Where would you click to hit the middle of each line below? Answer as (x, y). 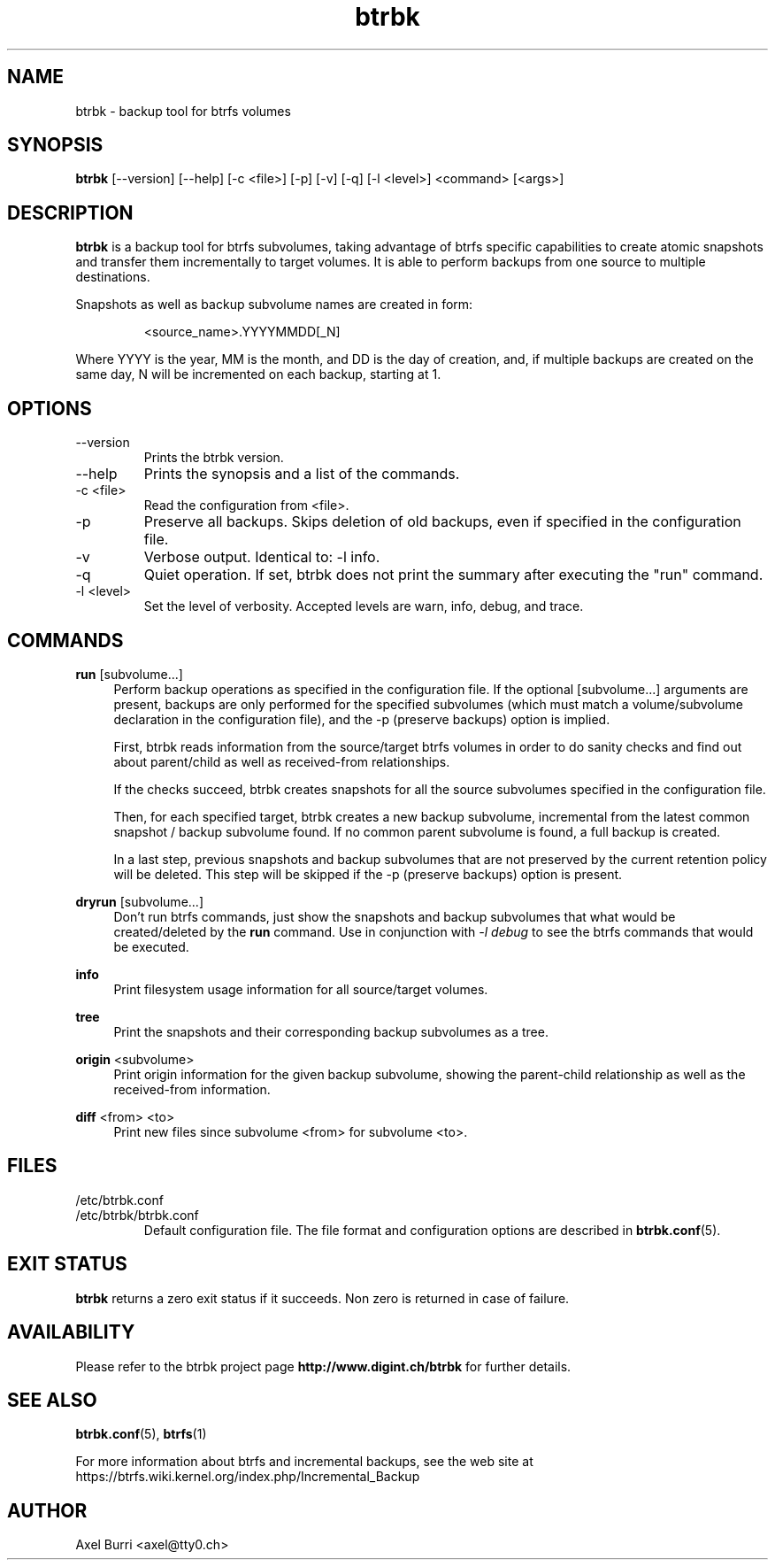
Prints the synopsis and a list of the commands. (302, 474)
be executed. (151, 946)
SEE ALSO (52, 1400)
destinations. (113, 277)
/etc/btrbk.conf (119, 1200)
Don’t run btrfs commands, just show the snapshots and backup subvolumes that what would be (395, 916)
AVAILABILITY (71, 1332)
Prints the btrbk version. (214, 458)
